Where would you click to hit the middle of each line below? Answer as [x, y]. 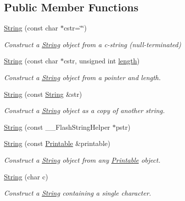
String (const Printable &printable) [57, 143]
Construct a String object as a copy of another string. [84, 110]
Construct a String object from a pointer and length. [82, 77]
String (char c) [26, 176]
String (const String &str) [43, 94]
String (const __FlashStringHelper [57, 127]
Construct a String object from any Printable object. [82, 159]
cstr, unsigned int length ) [102, 61]
